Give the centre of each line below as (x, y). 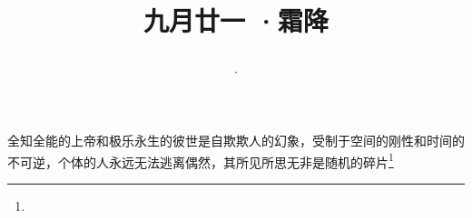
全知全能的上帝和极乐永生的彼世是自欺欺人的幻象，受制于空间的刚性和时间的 (236, 140)
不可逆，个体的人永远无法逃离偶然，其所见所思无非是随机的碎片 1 (201, 160)
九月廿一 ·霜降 (236, 20)
